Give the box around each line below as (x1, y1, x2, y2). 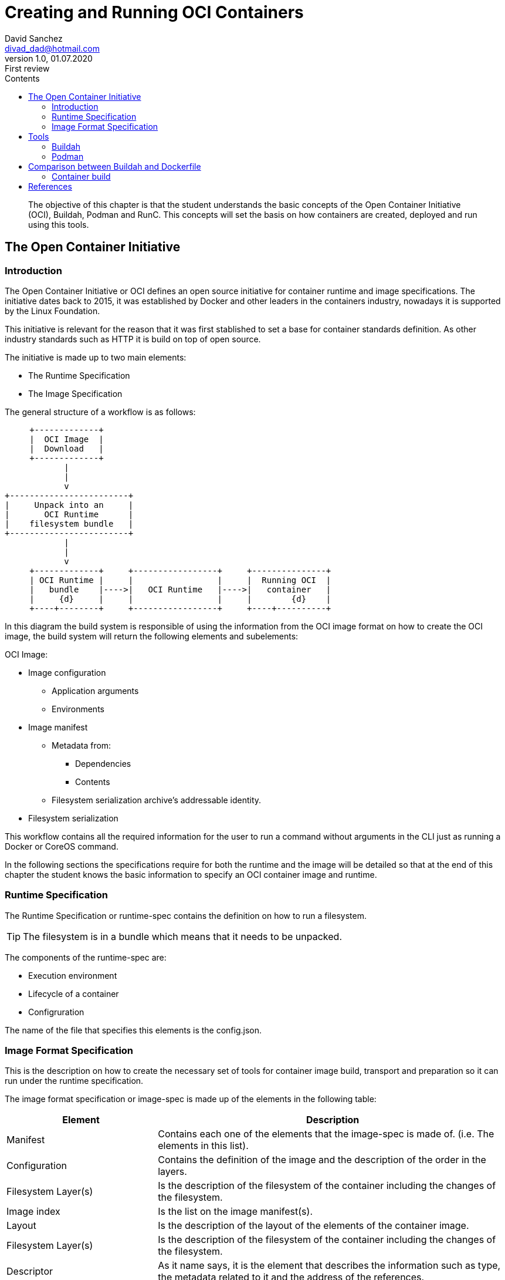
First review (5, 63, 50, 73)
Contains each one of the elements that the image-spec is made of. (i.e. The (158, 1128, 494, 1140)
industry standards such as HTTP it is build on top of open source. (5, 334, 261, 344)
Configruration (28, 1006, 84, 1017)
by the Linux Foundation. (5, 305, 100, 316)
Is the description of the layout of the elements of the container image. (158, 1220, 469, 1232)
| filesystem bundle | (5, 518, 134, 528)
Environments (52, 703, 104, 714)
